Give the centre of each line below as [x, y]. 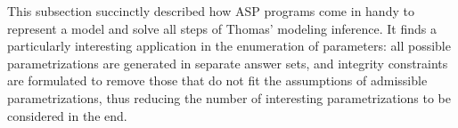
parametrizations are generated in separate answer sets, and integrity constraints [228, 63]
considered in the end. [67, 115]
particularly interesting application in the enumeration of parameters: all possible [229, 46]
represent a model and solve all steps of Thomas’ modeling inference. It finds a [222, 28]
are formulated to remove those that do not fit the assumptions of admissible [217, 80]
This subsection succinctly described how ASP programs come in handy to [211, 11]
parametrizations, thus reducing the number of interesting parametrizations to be [229, 97]
